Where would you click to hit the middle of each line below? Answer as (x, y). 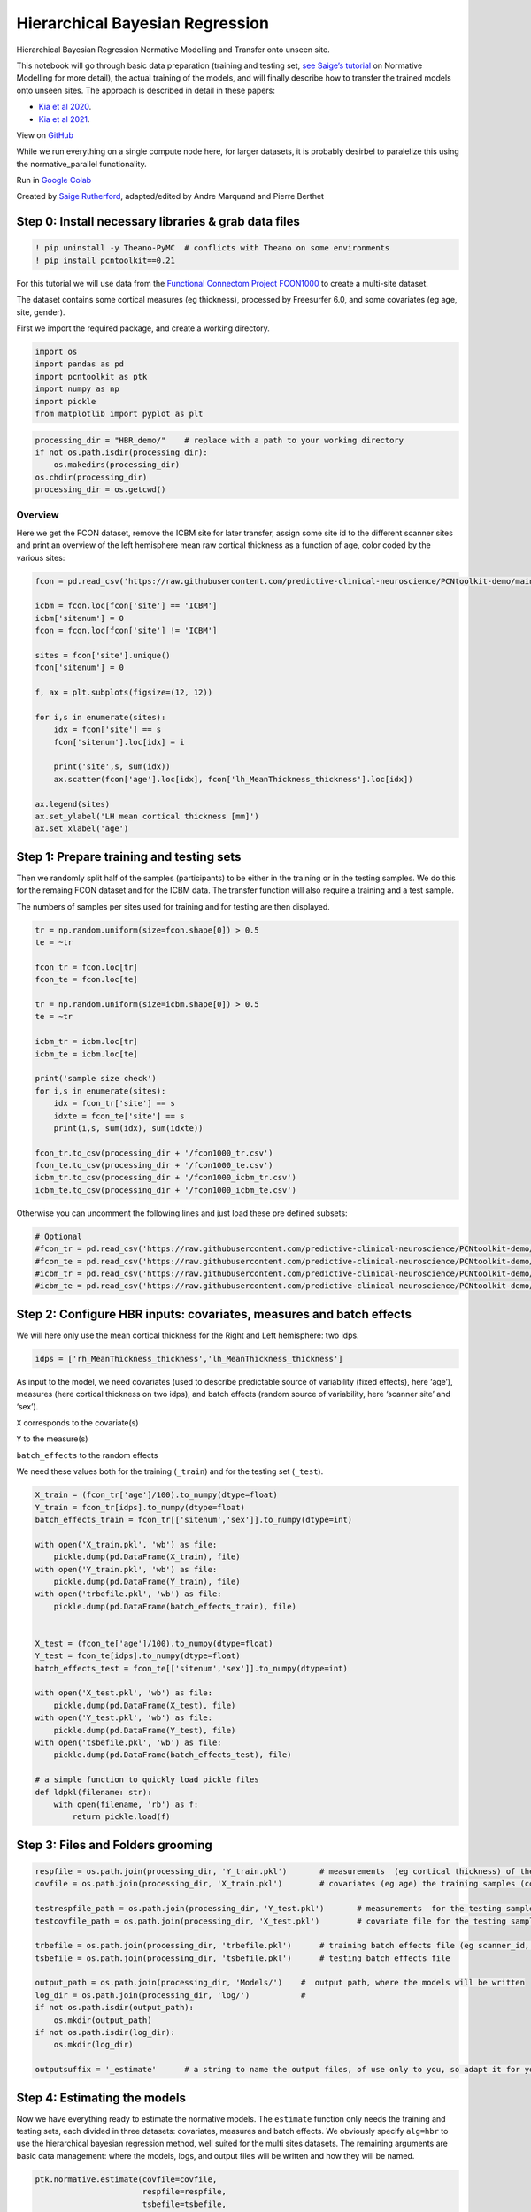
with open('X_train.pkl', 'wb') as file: (126, 1544)
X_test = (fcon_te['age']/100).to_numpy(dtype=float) (154, 1643)
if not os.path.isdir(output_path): (115, 2008)
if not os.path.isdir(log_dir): (105, 2032)
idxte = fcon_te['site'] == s (119, 1116)
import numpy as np (77, 389)
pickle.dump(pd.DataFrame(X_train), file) (147, 1557)
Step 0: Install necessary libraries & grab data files (158, 222)
